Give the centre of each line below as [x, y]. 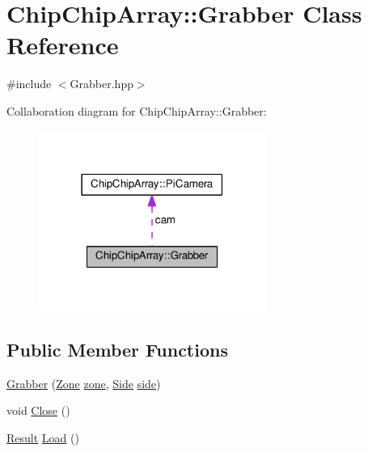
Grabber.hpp [102, 84]
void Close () [38, 410]
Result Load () [43, 437]
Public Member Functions [117, 349]
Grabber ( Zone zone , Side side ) [84, 383]
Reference [63, 45]
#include [29, 84]
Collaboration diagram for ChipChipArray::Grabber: [137, 110]
